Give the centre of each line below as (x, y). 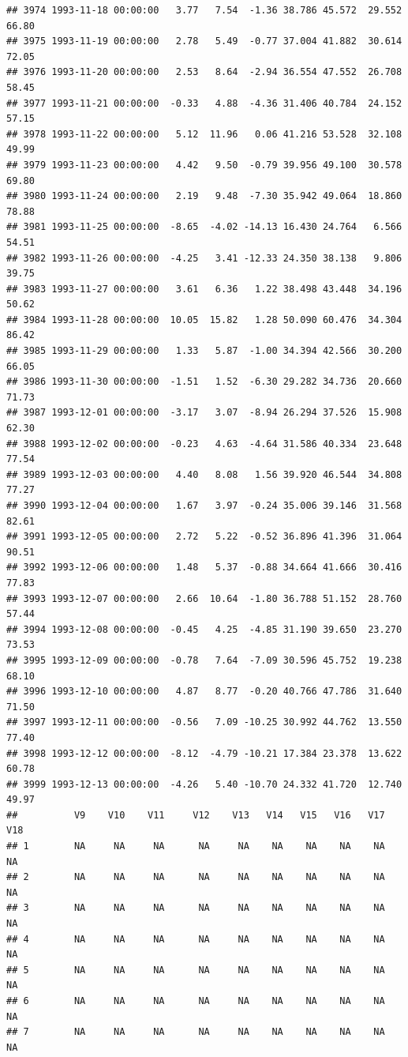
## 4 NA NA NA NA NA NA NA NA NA (196, 939)
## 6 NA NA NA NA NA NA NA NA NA (196, 1001)
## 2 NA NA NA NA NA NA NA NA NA (196, 877)
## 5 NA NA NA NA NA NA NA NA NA (196, 970)
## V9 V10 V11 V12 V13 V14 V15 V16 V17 (196, 815)
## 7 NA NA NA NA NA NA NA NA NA (196, 1032)
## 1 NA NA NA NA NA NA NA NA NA (196, 846)
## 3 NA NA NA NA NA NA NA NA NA (196, 908)
